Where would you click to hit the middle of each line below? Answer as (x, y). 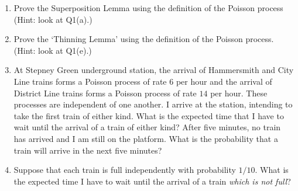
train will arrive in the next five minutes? (88, 150)
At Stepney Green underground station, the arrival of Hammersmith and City (154, 70)
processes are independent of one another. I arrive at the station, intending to (153, 104)
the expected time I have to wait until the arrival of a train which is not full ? (152, 181)
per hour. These (239, 93)
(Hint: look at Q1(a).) (53, 19)
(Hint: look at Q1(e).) (53, 50)
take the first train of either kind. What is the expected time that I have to (149, 115)
